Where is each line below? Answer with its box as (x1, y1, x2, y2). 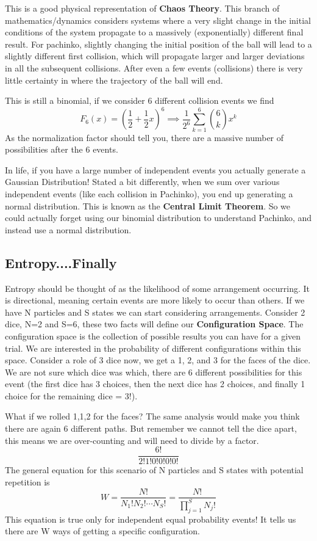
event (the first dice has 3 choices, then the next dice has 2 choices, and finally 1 (5, 377, 305, 390)
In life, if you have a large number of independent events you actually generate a (5, 163, 306, 176)
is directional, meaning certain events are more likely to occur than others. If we (5, 294, 305, 307)
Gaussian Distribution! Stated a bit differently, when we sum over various (5, 175, 280, 188)
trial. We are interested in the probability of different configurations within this (5, 341, 301, 354)
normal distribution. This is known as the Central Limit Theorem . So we (5, 199, 291, 212)
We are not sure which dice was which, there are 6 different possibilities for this (5, 365, 302, 378)
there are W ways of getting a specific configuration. (5, 525, 200, 537)
